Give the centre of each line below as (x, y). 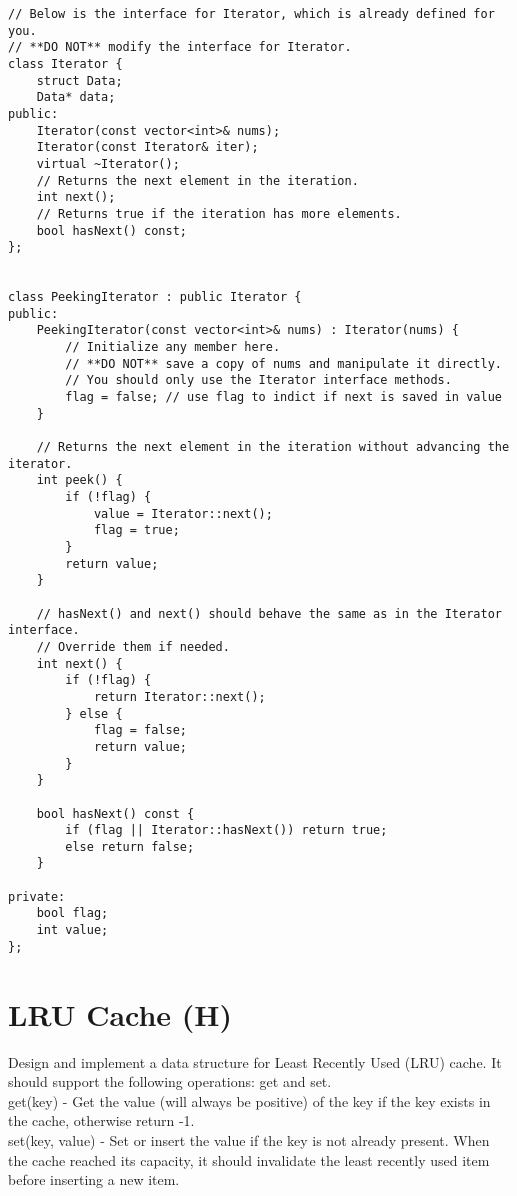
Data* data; (76, 97)
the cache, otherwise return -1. (101, 1120)
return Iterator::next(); (179, 696)
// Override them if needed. (133, 646)
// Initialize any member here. (173, 347)
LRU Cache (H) (120, 1013)
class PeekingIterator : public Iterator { (155, 297)
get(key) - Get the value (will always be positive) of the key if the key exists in (249, 1100)
